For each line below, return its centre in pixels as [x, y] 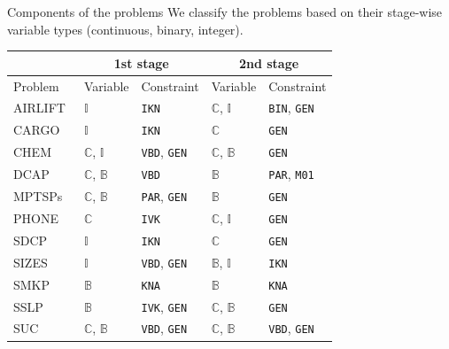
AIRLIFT [39, 108]
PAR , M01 [291, 174]
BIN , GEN [291, 108]
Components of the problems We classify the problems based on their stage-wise [225, 12]
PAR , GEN [164, 196]
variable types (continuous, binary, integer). [125, 29]
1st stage [141, 62]
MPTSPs [38, 196]
